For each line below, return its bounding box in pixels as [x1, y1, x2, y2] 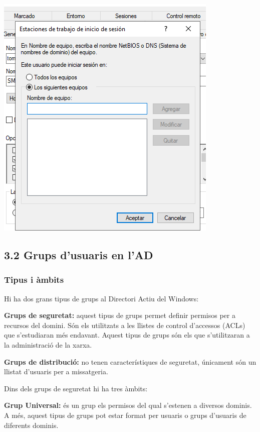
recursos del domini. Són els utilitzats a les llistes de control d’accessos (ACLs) [4, 319, 245, 330]
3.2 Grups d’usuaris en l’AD [4, 247, 153, 262]
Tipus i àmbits [4, 273, 64, 286]
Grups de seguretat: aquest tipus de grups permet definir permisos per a [4, 310, 235, 320]
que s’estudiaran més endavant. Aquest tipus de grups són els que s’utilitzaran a [4, 330, 250, 340]
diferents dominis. [4, 419, 59, 430]
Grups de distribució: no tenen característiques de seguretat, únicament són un [4, 356, 256, 367]
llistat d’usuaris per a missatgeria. [4, 366, 108, 377]
